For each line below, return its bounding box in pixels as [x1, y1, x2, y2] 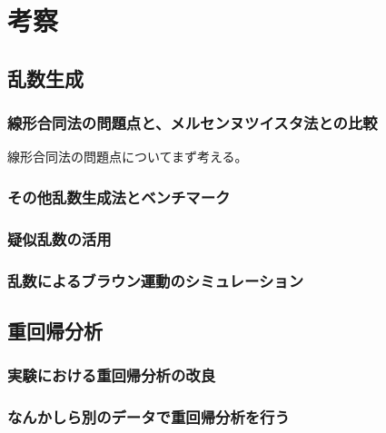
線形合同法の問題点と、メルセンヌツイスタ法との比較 [7, 112, 378, 134]
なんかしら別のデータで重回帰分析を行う [7, 406, 290, 428]
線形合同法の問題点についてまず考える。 [7, 147, 248, 166]
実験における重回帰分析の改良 [7, 364, 216, 387]
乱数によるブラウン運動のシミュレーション [7, 269, 304, 291]
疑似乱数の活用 [7, 227, 112, 250]
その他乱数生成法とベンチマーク [7, 185, 231, 208]
